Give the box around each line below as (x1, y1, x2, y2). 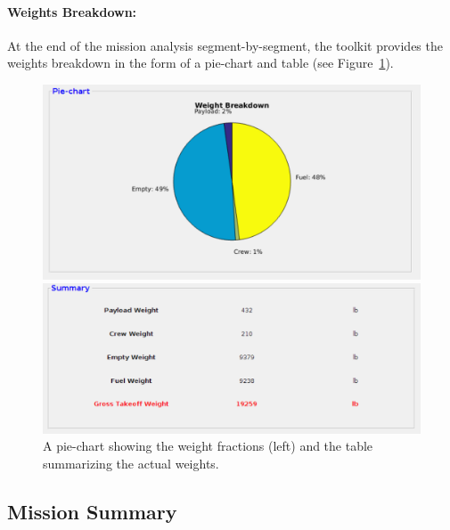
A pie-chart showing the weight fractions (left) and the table (43, 436, 373, 455)
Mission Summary (7, 497, 177, 525)
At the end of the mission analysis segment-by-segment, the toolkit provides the (7, 36, 443, 54)
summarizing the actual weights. (43, 453, 219, 472)
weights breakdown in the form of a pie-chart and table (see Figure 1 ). (7, 53, 394, 72)
